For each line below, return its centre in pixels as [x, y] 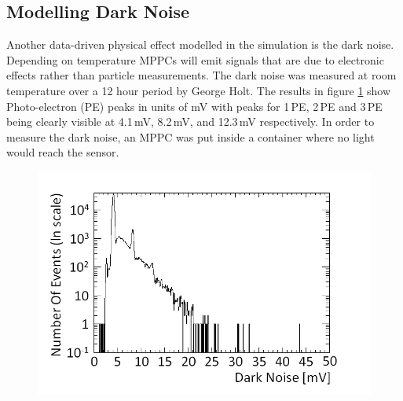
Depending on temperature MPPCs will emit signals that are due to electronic [195, 59]
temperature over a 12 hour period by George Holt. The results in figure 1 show [199, 90]
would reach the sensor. [63, 152]
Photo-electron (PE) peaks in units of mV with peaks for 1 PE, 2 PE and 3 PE [194, 106]
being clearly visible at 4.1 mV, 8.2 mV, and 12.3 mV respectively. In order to [191, 121]
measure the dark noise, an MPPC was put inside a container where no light [191, 136]
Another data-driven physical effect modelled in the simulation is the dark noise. [200, 44]
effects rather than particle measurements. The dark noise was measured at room [201, 75]
